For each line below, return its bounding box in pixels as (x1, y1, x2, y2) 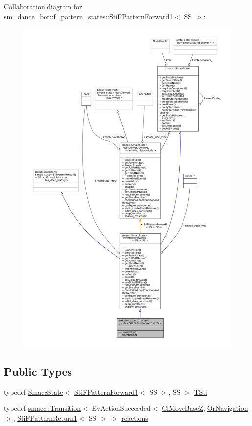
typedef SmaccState (4, 386, 63, 397)
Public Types (4, 364, 72, 379)
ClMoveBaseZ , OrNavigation (162, 403, 248, 413)
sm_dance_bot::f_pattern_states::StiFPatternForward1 (4, 11, 173, 21)
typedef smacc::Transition (4, 403, 81, 413)
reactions (121, 413, 148, 423)
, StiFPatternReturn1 (13, 413, 78, 423)
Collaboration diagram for (4, 1, 82, 11)
